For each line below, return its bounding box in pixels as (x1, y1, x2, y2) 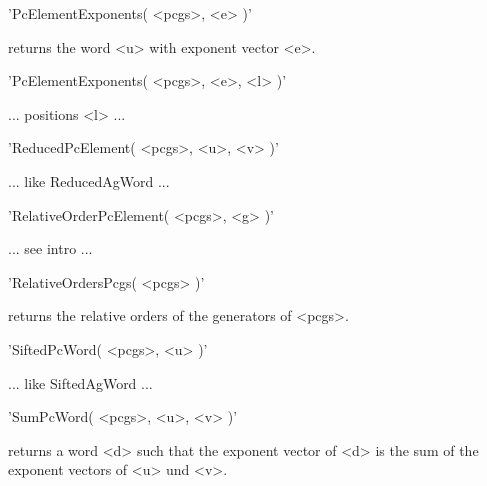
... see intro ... (8, 238, 93, 259)
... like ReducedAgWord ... (8, 170, 170, 191)
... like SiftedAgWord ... (8, 372, 153, 393)
